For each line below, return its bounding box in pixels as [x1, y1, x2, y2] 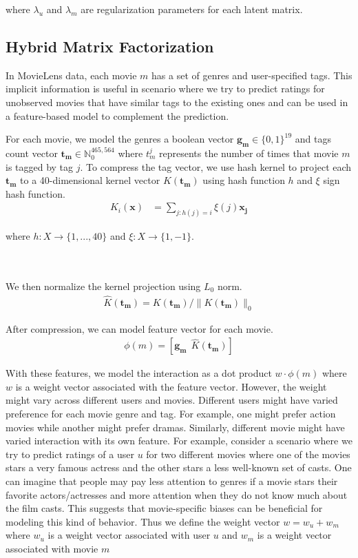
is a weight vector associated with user [48, 528, 211, 542]
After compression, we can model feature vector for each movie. [6, 321, 273, 335]
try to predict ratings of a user [6, 446, 134, 461]
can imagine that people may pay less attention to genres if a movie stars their [6, 474, 338, 488]
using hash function [202, 173, 285, 187]
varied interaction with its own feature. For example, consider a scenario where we [6, 433, 352, 448]
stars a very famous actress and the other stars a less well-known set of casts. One [6, 460, 352, 475]
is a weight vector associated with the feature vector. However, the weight [15, 379, 327, 393]
